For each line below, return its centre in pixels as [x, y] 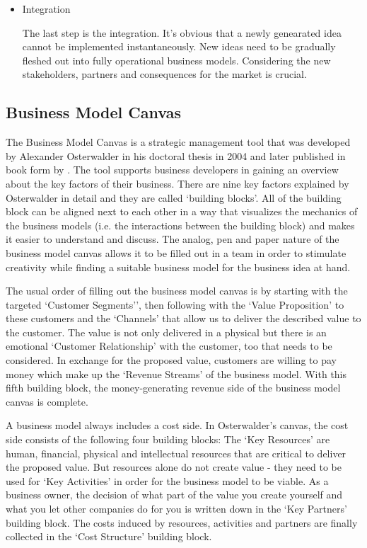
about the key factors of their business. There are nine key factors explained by [177, 183]
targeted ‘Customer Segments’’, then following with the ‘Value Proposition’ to [175, 304]
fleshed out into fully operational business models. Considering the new [176, 60]
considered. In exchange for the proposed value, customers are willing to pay [171, 360]
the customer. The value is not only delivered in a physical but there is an [166, 332]
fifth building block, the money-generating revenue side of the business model [173, 388]
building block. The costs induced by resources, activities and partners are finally [182, 522]
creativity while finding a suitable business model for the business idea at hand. [178, 267]
